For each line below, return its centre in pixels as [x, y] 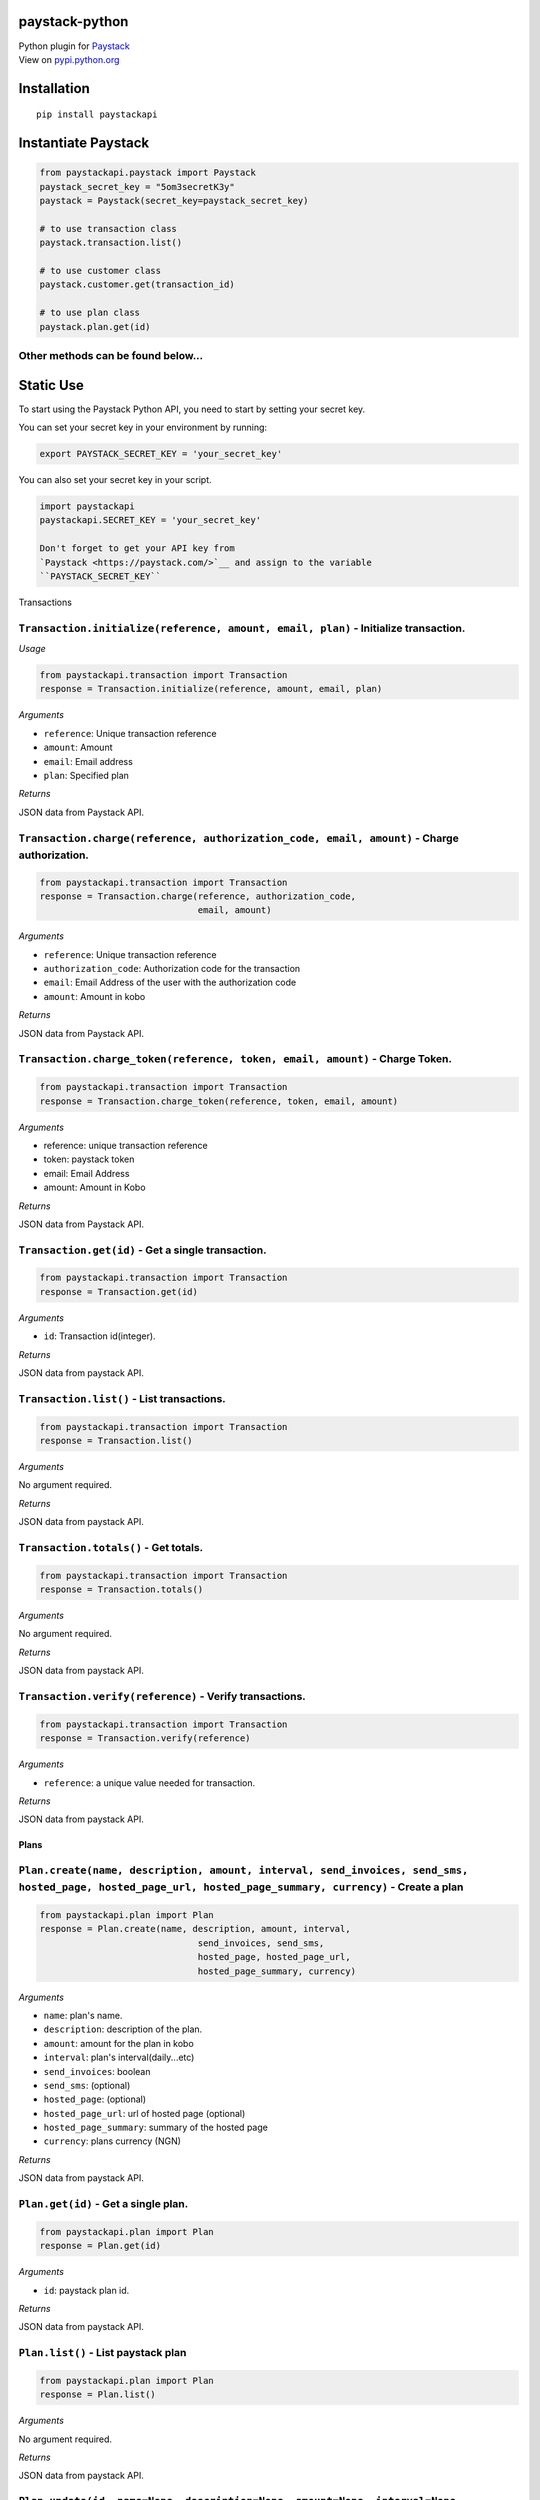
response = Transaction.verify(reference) [145, 1738]
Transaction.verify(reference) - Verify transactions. [162, 1696]
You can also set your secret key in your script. [115, 480]
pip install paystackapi [97, 114]
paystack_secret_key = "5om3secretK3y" [137, 186]
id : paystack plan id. [86, 2290]
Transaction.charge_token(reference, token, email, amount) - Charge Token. [235, 1059]
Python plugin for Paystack [74, 46]
